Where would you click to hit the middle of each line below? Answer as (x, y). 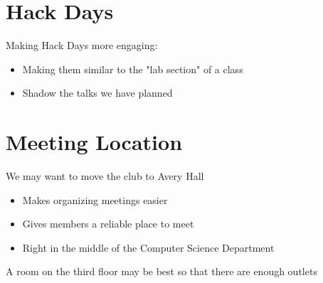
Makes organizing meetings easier (95, 199)
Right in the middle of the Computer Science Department (148, 247)
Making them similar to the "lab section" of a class (133, 69)
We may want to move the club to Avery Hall (105, 176)
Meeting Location (94, 142)
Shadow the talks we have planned (97, 93)
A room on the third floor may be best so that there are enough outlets (161, 271)
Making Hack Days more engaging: (82, 45)
